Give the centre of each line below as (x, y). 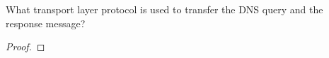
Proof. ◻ (25, 46)
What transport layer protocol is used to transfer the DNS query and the (164, 9)
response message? (46, 23)
